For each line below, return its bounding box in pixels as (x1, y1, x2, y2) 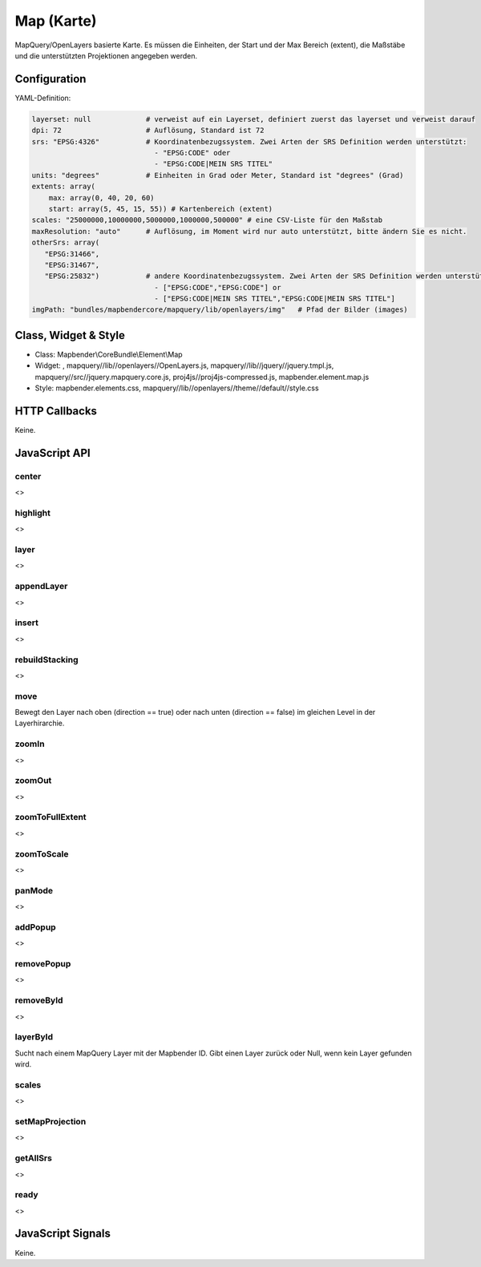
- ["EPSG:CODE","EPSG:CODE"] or (154, 283, 281, 292)
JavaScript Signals (14, 1227, 111, 1241)
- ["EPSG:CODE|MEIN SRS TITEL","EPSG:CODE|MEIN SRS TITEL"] (154, 294, 396, 304)
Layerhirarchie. (14, 718, 65, 728)
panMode (14, 885, 54, 896)
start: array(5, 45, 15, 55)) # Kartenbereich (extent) (48, 204, 273, 213)
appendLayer (14, 581, 68, 592)
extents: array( (31, 182, 96, 192)
